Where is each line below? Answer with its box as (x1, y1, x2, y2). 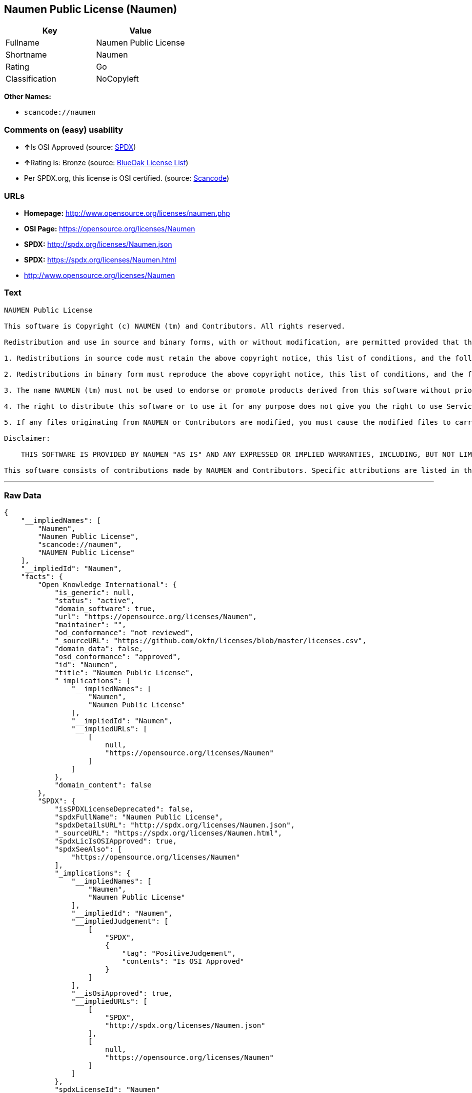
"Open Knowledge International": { (37, 581, 177, 589)
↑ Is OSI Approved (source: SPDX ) (24, 143, 136, 152)
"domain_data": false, (54, 645, 143, 653)
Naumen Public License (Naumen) (4, 3, 177, 16)
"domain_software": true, (54, 605, 156, 613)
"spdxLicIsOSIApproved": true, (54, 837, 177, 846)
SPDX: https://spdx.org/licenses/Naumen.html (24, 255, 176, 264)
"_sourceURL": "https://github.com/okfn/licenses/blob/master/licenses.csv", (54, 637, 366, 645)
